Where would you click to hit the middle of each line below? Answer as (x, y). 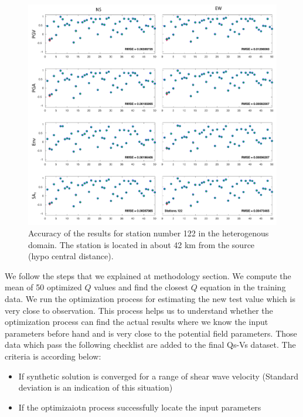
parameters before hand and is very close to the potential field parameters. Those (151, 333)
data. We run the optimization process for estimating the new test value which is (150, 299)
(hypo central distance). (71, 256)
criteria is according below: (53, 356)
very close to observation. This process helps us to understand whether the (139, 310)
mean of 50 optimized (43, 287)
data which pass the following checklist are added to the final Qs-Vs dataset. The (150, 345)
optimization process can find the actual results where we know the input (137, 322)
